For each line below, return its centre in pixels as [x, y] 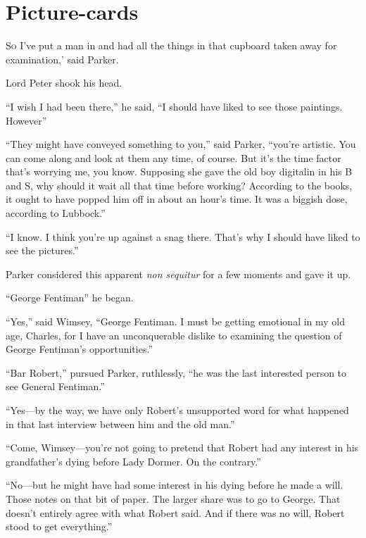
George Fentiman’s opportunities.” [79, 349]
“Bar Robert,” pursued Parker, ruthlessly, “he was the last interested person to [176, 372]
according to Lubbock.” [56, 213]
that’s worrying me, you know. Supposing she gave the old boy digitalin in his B [179, 171]
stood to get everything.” [59, 526]
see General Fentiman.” [55, 386]
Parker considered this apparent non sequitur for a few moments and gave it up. [178, 274]
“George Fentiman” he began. [70, 298]
